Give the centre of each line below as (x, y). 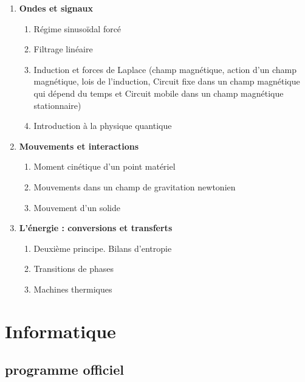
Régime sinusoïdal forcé (77, 28)
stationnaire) (57, 105)
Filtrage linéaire (63, 49)
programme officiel (64, 370)
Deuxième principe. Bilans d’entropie (103, 248)
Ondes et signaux (56, 8)
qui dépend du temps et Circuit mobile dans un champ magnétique (159, 93)
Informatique (60, 331)
